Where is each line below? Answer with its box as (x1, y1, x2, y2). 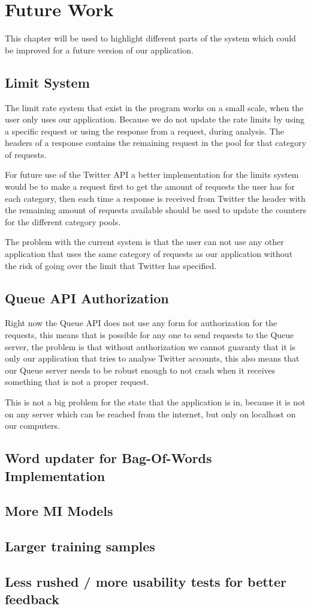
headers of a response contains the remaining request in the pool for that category (5, 136, 307, 149)
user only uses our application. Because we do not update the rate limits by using (5, 113, 305, 126)
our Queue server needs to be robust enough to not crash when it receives (5, 363, 276, 376)
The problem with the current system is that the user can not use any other (5, 235, 284, 248)
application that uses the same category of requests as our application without (5, 247, 293, 260)
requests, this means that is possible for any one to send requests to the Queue (5, 329, 294, 341)
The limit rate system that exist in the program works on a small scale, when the (5, 101, 304, 114)
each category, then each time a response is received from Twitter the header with (5, 192, 306, 204)
